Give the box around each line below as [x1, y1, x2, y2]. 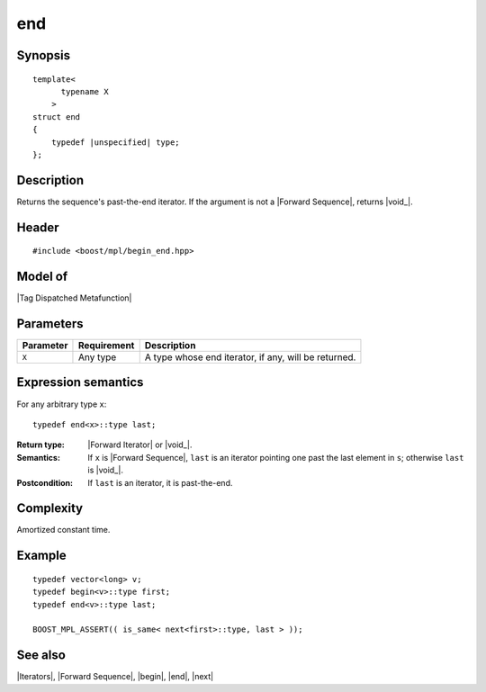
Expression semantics [16, 374, 144, 391]
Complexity [16, 500, 84, 517]
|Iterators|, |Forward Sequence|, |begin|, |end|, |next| [16, 671, 214, 682]
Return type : [16, 439, 65, 450]
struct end [32, 112, 81, 121]
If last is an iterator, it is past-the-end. [87, 477, 233, 488]
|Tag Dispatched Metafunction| [16, 292, 132, 303]
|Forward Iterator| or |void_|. [87, 439, 193, 450]
